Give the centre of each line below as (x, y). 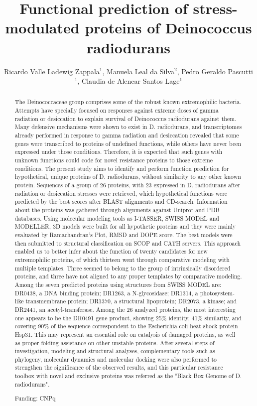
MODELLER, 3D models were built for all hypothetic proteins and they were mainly (125, 226)
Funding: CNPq (35, 398)
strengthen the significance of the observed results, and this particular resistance (119, 367)
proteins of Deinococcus (168, 28)
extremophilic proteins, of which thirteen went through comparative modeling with (122, 259)
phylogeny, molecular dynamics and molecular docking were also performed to (116, 359)
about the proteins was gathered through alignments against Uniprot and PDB (117, 210)
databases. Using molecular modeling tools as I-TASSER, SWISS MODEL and (117, 218)
